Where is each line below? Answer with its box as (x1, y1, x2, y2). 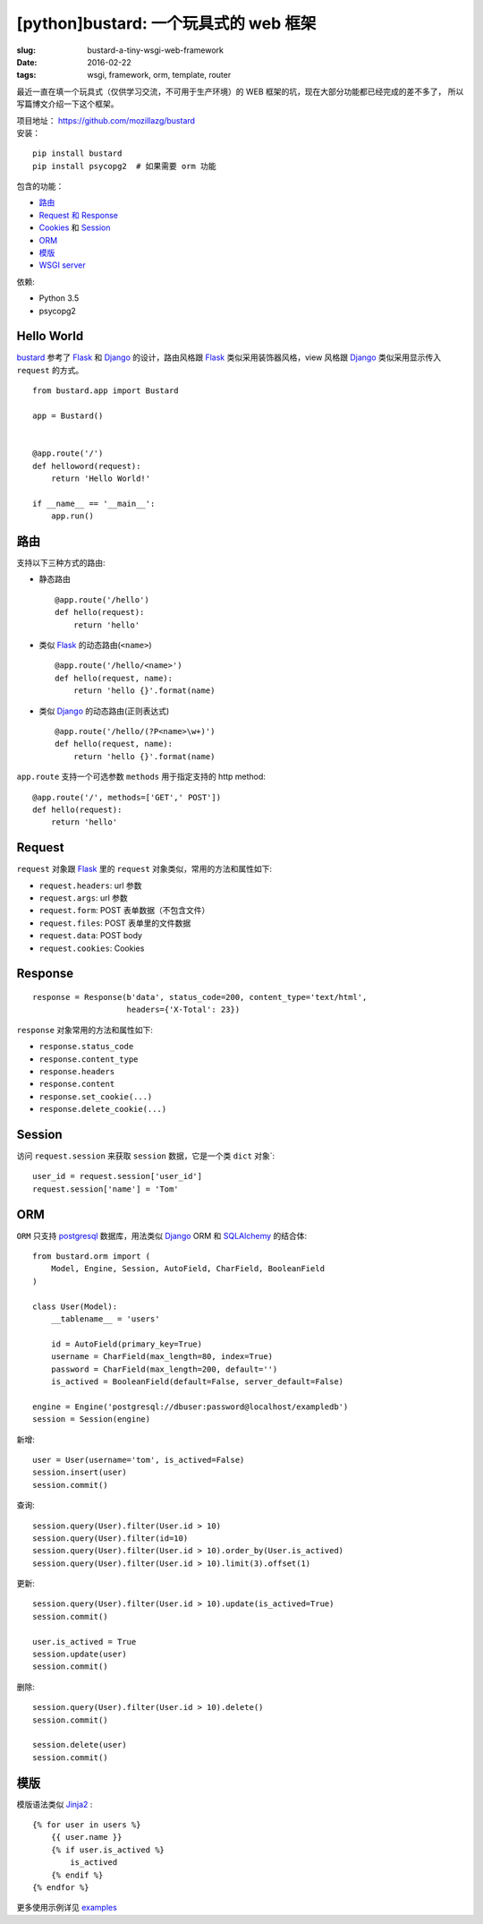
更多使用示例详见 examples (16, 1903, 118, 1913)
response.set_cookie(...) (38, 1091, 153, 1101)
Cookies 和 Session (38, 222, 111, 233)
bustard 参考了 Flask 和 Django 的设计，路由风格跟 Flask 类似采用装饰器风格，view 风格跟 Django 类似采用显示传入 (16, 352, 442, 363)
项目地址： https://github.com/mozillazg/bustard (16, 115, 196, 125)
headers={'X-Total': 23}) (126, 1005, 241, 1015)
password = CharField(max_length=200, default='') (50, 1364, 278, 1374)
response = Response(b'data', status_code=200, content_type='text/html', (32, 992, 368, 1002)
